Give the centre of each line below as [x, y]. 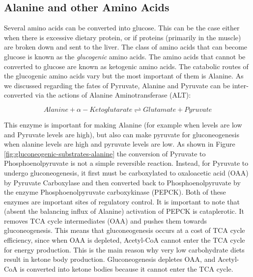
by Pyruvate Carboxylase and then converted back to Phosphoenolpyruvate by [122, 182]
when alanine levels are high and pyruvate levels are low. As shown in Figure [120, 144]
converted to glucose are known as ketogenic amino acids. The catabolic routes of [126, 66]
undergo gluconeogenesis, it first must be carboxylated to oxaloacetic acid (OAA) [126, 172]
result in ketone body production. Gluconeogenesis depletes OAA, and [110, 259]
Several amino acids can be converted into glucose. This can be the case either [122, 28]
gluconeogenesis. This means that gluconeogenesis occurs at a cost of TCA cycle [125, 230]
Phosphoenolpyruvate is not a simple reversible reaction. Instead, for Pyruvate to [126, 163]
